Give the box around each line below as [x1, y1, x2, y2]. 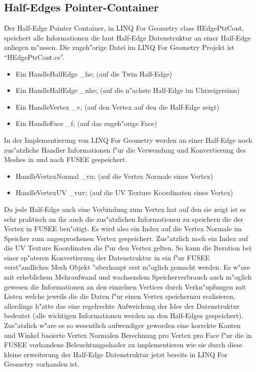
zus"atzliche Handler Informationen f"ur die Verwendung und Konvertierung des [4, 144, 246, 155]
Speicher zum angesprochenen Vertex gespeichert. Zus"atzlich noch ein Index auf [4, 233, 248, 243]
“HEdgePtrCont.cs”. [4, 51, 65, 62]
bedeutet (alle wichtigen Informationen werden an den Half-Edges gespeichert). [4, 310, 244, 321]
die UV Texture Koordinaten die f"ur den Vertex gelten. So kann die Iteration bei [4, 243, 252, 253]
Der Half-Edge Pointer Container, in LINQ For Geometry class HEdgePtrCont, [4, 23, 244, 33]
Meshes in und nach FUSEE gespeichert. [4, 154, 127, 165]
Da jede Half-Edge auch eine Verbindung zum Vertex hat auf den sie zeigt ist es [4, 204, 246, 214]
